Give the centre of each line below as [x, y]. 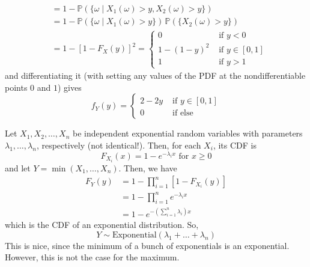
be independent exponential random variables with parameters [187, 133]
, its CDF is [235, 145]
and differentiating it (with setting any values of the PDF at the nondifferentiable [155, 75]
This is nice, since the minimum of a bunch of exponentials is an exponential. [147, 245]
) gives [70, 87]
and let [18, 167]
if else [183, 113]
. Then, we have [148, 167]
